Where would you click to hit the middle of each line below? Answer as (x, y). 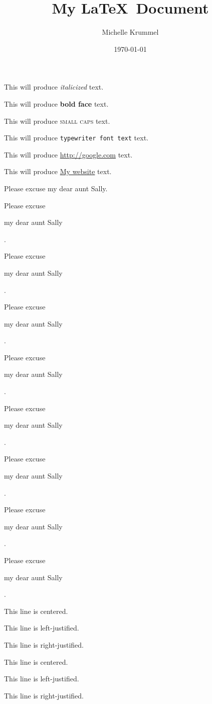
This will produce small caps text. (57, 121)
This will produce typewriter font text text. (76, 138)
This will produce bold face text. (56, 103)
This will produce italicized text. (54, 87)
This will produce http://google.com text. (68, 154)
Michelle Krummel (130, 32)
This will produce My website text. (58, 171)
